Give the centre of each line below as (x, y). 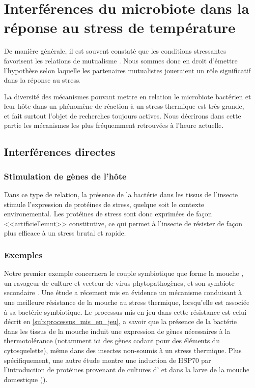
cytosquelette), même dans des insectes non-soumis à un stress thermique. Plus (123, 350)
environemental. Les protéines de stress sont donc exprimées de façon (108, 214)
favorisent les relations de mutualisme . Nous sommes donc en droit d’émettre (121, 60)
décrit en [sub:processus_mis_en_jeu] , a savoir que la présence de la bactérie (120, 321)
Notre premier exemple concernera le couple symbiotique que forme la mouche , (124, 273)
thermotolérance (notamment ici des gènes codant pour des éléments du (112, 341)
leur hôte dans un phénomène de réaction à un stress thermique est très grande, (124, 106)
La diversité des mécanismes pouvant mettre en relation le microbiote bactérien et (127, 96)
